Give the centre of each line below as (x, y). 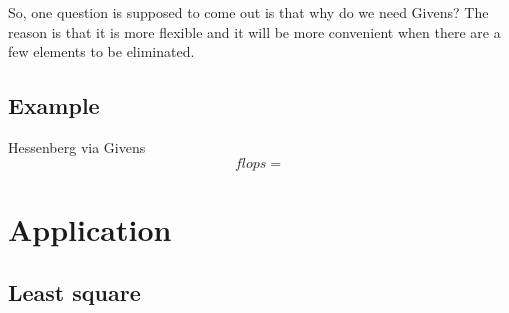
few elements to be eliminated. (101, 51)
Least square (74, 292)
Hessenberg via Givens (77, 146)
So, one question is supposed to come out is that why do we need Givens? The (248, 12)
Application (90, 228)
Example (54, 105)
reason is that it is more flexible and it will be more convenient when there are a (254, 31)
